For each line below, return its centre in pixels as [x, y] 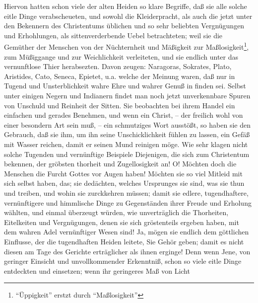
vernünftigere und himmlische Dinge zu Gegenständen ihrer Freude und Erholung [128, 202]
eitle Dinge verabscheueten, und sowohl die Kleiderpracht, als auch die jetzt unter [128, 16]
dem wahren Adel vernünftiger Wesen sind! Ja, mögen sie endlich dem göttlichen [127, 232]
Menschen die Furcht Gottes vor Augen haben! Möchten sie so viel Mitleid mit [123, 173]
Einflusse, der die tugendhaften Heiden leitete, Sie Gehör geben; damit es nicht [124, 241]
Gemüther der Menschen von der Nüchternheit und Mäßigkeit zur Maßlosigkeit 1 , [127, 46]
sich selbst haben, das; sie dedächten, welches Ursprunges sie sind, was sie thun [124, 183]
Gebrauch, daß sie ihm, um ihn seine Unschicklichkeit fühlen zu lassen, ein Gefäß [127, 134]
